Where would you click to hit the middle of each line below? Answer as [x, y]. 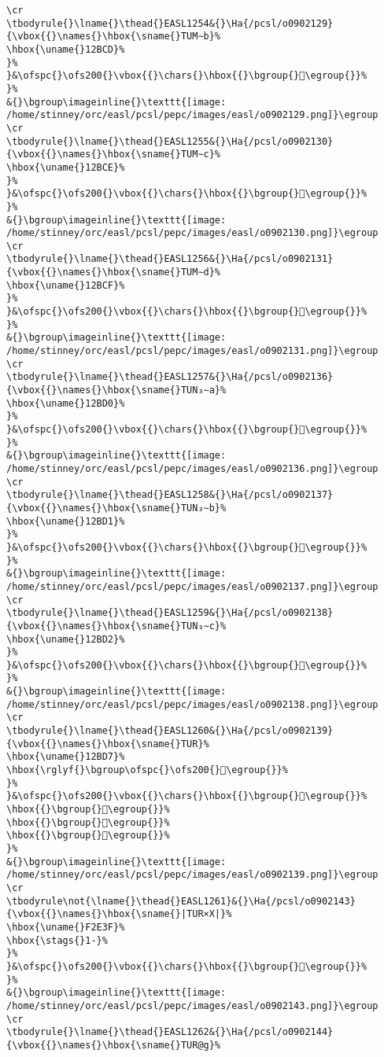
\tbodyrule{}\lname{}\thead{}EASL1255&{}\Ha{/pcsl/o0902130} [170, 141]
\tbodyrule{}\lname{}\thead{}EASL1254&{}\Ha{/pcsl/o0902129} [170, 23]
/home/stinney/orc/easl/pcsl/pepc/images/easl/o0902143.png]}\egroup [192, 1005]
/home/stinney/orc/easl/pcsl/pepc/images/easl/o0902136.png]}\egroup [192, 468]
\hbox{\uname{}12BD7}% [66, 757]
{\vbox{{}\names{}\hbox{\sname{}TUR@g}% [114, 1045]
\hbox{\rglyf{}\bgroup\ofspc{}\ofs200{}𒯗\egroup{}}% [147, 770]
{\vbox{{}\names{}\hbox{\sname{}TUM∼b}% [114, 37]
